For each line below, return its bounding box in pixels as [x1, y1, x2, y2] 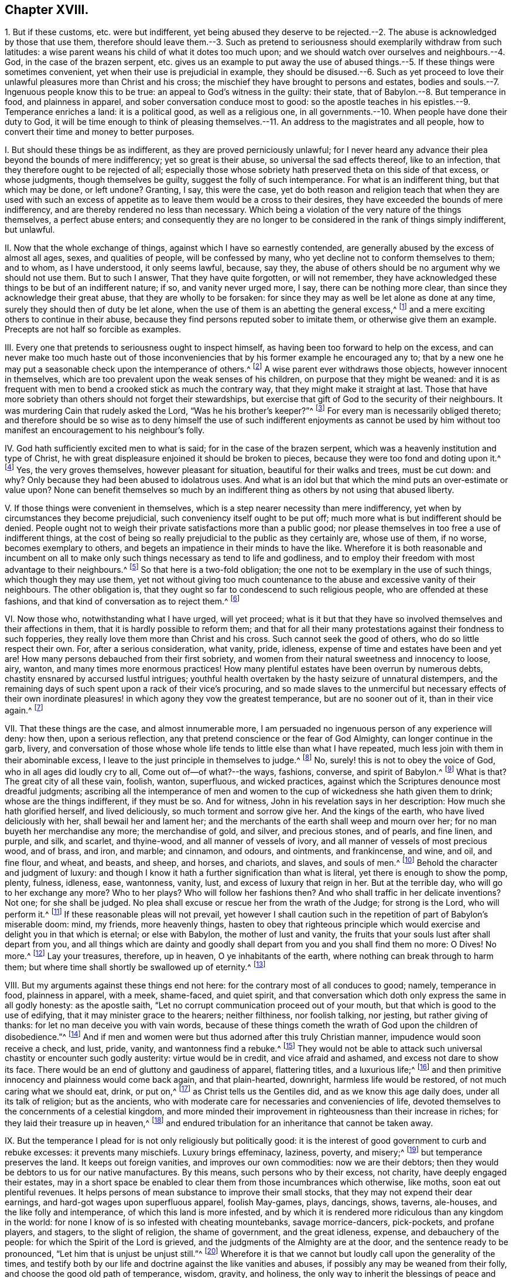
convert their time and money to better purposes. [5, 127, 194, 137]
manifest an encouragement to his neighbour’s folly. [5, 425, 205, 436]
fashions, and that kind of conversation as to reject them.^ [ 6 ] [5, 594, 240, 606]
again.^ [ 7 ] [5, 703, 43, 716]
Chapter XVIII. [5, 2, 89, 17]
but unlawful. [5, 225, 55, 235]
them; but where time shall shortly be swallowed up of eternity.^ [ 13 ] [5, 960, 266, 972]
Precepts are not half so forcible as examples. [5, 324, 182, 335]
